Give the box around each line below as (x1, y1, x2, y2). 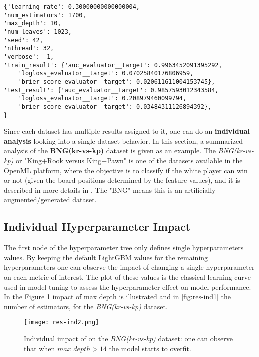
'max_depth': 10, (4, 20, 61, 27)
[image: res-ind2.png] (24, 319, 99, 326)
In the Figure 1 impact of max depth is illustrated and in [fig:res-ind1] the (4, 291, 231, 302)
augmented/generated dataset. (4, 194, 97, 205)
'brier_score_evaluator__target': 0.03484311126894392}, (18, 103, 212, 110)
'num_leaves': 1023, (4, 28, 72, 35)
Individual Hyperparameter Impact (4, 219, 191, 234)
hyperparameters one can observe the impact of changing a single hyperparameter (4, 262, 255, 272)
